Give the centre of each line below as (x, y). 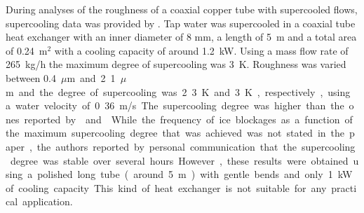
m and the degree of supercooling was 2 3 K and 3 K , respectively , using (178, 91)
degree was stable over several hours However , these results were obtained (179, 160)
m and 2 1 (91, 77)
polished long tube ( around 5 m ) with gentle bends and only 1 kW (195, 174)
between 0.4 (31, 77)
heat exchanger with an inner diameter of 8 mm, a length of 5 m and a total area (181, 37)
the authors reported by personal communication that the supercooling (196, 146)
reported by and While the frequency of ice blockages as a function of (188, 119)
